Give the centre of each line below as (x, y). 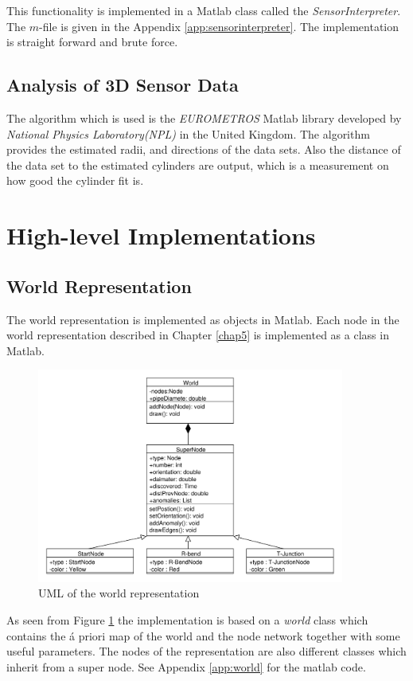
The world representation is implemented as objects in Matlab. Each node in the (203, 319)
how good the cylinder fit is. (75, 180)
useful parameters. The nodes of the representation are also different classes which (206, 651)
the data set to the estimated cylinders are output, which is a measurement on (198, 164)
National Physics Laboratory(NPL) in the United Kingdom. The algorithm (188, 133)
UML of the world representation (119, 593)
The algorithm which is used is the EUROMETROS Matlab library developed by (204, 117)
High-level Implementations (161, 235)
